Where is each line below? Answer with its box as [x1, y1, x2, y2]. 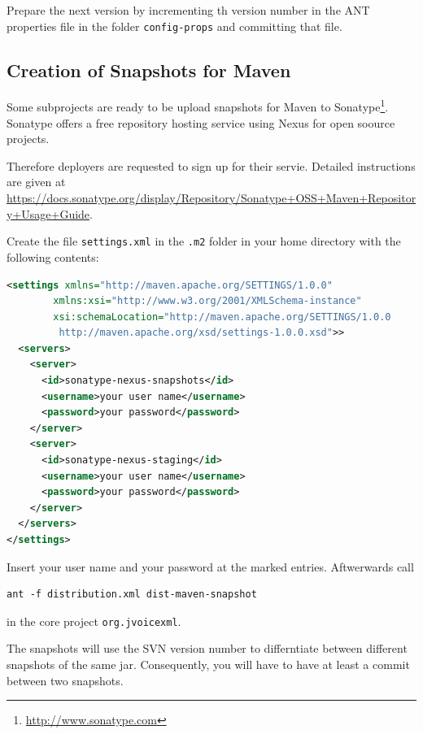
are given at [7, 173, 66, 190]
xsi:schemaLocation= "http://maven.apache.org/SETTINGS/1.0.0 [53, 311, 391, 323]
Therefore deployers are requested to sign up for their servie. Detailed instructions [7, 157, 416, 174]
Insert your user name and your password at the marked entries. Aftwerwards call [7, 558, 414, 575]
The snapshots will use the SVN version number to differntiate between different [7, 640, 408, 657]
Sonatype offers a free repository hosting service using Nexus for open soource [7, 114, 395, 131]
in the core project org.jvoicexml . [7, 612, 181, 629]
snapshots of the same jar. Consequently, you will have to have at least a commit [7, 656, 410, 673]
